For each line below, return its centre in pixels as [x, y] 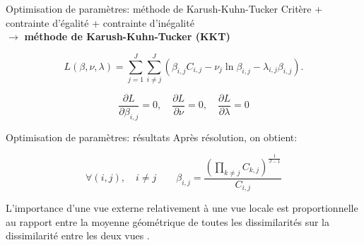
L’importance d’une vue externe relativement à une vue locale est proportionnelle [182, 208]
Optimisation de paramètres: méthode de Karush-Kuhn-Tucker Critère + [164, 8]
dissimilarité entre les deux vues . [78, 235]
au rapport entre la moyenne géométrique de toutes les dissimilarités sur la [168, 221]
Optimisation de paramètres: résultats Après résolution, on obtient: [152, 137]
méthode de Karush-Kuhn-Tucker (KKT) [127, 36]
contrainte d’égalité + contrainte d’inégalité [100, 22]
